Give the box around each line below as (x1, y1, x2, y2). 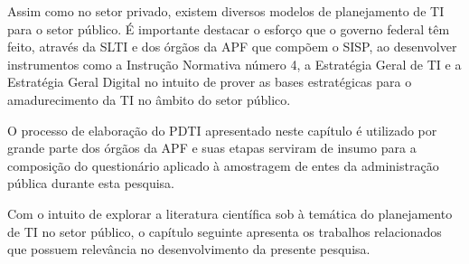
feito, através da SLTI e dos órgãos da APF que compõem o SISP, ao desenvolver (7, 37, 457, 56)
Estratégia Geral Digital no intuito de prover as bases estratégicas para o (7, 72, 412, 91)
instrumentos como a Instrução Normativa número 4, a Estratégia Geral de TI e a (7, 54, 462, 73)
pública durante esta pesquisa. (7, 174, 175, 193)
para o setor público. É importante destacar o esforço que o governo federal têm (7, 19, 450, 38)
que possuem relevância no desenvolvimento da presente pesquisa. (7, 240, 371, 259)
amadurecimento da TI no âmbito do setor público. (7, 90, 291, 108)
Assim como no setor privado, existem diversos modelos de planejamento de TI (7, 2, 445, 20)
